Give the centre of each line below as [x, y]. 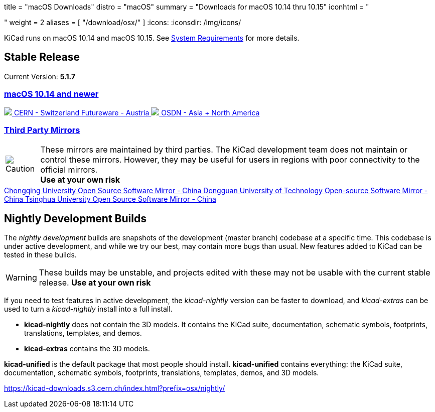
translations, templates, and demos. [83, 333]
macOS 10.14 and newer [51, 94]
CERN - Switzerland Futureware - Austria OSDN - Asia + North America [137, 112]
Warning [21, 278]
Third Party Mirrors [42, 130]
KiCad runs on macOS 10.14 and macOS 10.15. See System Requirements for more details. [152, 38]
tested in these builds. [40, 255]
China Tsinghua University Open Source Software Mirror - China [110, 199]
